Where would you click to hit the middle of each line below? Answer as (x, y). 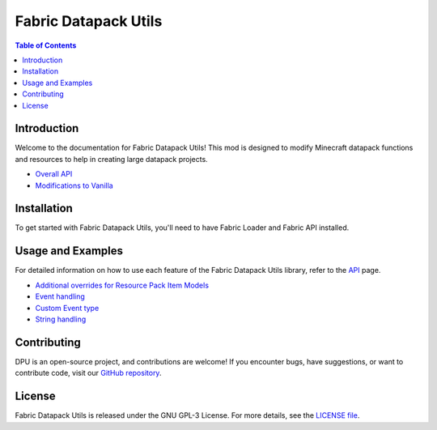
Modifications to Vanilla (74, 185)
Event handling (60, 296)
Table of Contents (46, 45)
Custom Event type (67, 308)
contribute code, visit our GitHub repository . (88, 373)
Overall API (54, 174)
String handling (61, 319)
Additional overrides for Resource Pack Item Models (122, 285)
